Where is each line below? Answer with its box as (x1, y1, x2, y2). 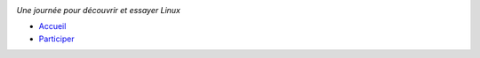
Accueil (38, 21, 67, 32)
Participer (38, 33, 75, 44)
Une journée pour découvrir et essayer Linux (16, 5, 181, 15)
